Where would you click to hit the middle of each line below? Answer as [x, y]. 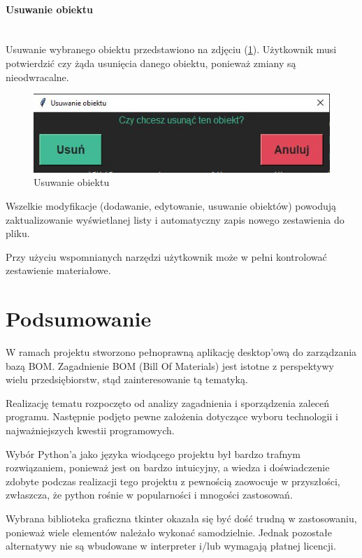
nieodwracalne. [37, 77]
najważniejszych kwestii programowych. [90, 430]
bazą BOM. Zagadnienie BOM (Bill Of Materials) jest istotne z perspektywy [170, 365]
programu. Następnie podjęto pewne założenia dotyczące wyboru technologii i [172, 416]
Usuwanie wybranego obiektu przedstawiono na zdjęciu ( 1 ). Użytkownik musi [171, 49]
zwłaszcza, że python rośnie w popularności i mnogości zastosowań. [149, 495]
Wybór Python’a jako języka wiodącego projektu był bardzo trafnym [153, 453]
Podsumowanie [79, 319]
